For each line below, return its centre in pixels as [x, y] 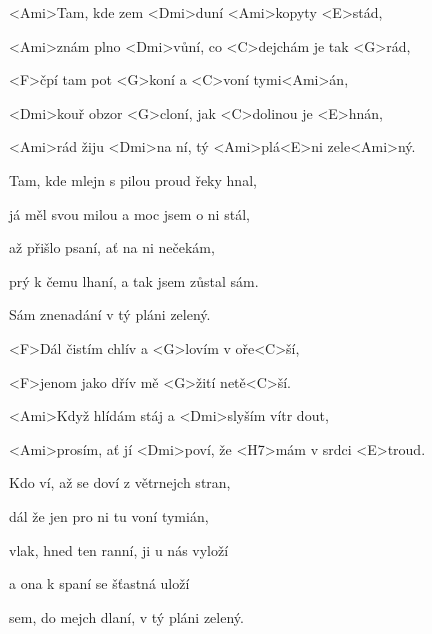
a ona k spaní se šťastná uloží [99, 583]
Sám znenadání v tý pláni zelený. [110, 314]
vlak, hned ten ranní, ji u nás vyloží [119, 549]
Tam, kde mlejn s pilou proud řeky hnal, [133, 179]
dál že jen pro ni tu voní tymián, [109, 515]
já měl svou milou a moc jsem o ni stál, [129, 213]
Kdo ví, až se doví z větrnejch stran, [120, 482]
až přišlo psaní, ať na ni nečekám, [112, 247]
